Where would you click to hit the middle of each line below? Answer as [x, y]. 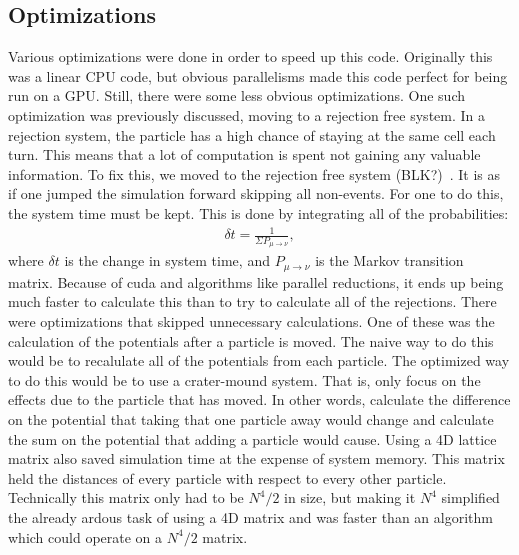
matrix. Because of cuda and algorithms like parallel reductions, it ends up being [256, 281]
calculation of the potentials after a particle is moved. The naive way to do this [251, 340]
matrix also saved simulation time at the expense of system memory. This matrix [256, 458]
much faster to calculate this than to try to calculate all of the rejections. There [252, 301]
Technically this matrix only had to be [126, 497]
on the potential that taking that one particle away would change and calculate [251, 418]
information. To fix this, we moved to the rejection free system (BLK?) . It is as [254, 173]
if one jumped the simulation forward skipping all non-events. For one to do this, [256, 193]
